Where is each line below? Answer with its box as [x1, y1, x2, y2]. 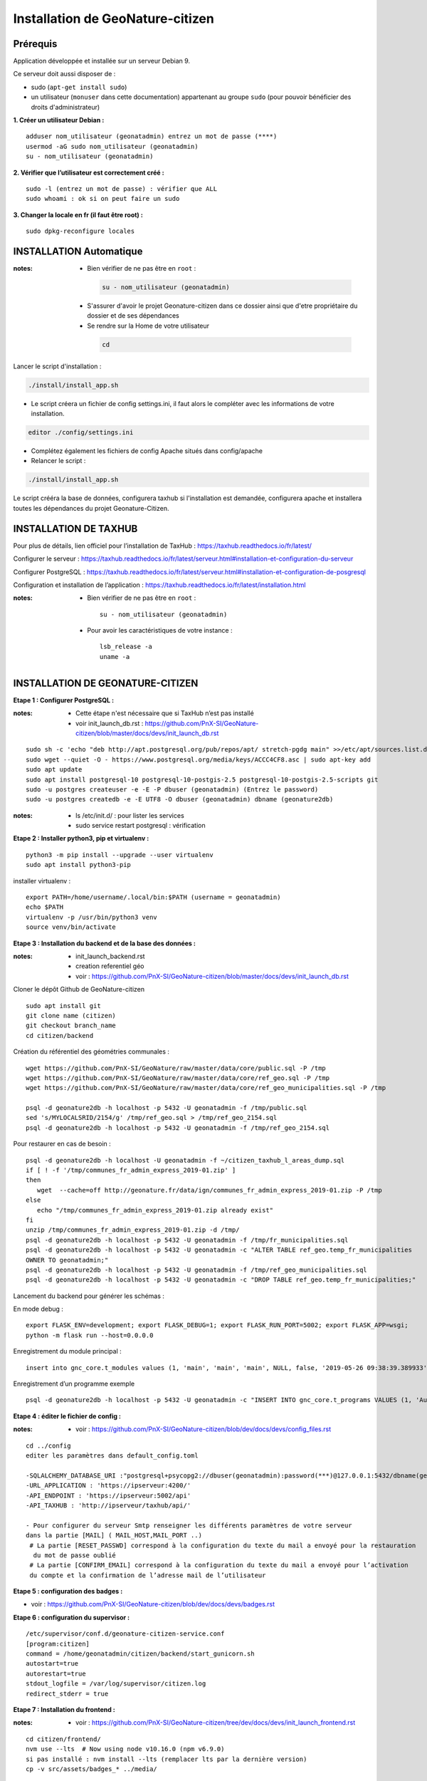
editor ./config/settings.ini [28, 428, 134, 437]
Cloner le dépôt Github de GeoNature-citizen [13, 985, 145, 994]
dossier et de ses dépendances [87, 311, 179, 320]
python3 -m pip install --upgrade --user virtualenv [26, 851, 213, 858]
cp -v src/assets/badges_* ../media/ [26, 1765, 158, 1773]
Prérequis [13, 38, 58, 50]
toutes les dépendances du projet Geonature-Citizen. [13, 504, 169, 512]
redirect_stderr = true [26, 1689, 109, 1698]
